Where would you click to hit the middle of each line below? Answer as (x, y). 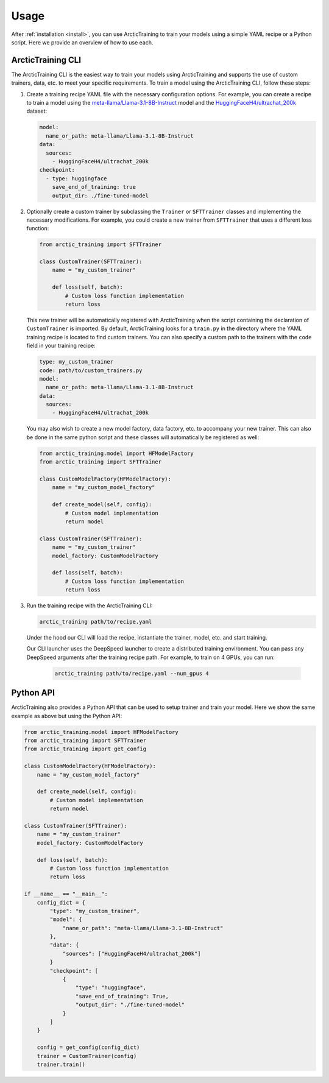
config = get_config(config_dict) (88, 1047)
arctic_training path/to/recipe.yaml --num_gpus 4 (132, 673)
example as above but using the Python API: (67, 716)
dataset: (37, 111)
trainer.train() (61, 1064)
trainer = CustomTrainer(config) (87, 1056)
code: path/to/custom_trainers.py (91, 370)
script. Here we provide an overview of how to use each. (82, 42)
